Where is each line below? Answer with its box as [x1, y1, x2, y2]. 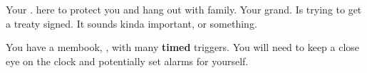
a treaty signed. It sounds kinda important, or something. [6, 16, 257, 30]
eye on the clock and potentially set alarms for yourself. [6, 53, 249, 68]
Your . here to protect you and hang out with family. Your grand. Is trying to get [6, 2, 362, 16]
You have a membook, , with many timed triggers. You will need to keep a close [6, 40, 360, 55]
